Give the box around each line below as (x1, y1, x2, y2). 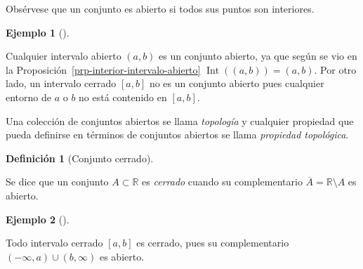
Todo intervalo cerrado (6, 235, 103, 250)
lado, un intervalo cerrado (6, 76, 117, 91)
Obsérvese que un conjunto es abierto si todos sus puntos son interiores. (6, 1, 315, 15)
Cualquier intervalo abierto (6, 48, 121, 63)
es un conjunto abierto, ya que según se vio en (159, 48, 357, 63)
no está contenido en (79, 89, 167, 104)
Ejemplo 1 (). (6, 25, 70, 39)
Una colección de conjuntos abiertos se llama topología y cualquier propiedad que (6, 113, 354, 128)
